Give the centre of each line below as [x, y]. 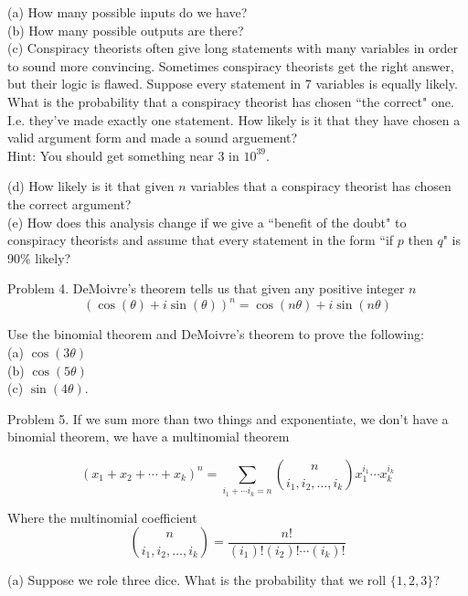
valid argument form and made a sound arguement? [153, 138]
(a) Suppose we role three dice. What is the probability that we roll [197, 580]
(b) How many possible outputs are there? [126, 30]
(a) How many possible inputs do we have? [128, 12]
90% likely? [39, 257]
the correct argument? [69, 203]
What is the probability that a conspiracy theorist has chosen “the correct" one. [231, 101]
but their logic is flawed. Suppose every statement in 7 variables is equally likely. [233, 84]
